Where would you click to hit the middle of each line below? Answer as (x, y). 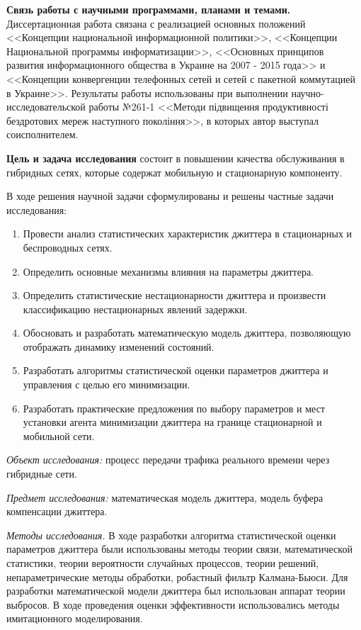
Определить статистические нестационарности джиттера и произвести (174, 295)
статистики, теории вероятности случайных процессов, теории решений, (163, 563)
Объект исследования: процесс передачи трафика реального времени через (168, 460)
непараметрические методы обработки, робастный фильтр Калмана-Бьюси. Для (177, 576)
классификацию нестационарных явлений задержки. (135, 309)
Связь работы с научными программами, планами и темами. (149, 9)
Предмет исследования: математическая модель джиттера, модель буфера (165, 497)
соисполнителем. (42, 134)
